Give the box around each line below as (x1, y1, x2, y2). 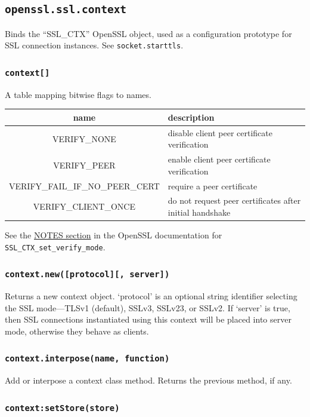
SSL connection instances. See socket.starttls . (5, 39, 184, 51)
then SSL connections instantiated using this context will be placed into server (5, 313, 292, 326)
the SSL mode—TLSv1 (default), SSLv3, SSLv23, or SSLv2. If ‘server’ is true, (5, 301, 290, 314)
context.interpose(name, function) (5, 354, 170, 364)
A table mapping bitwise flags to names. (5, 88, 151, 100)
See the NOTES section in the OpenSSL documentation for (5, 229, 222, 241)
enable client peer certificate (168, 153, 271, 165)
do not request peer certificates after (168, 194, 301, 207)
